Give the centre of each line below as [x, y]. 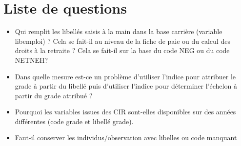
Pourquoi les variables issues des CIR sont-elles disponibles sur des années [125, 112]
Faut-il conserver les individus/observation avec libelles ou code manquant [126, 137]
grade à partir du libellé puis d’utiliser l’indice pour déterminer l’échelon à [126, 86]
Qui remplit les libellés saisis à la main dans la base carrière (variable [119, 31]
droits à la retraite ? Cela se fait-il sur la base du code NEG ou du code [122, 50]
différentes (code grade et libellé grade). [74, 121]
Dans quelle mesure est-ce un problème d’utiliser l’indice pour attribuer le [125, 76]
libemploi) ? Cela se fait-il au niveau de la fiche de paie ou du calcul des [122, 41]
